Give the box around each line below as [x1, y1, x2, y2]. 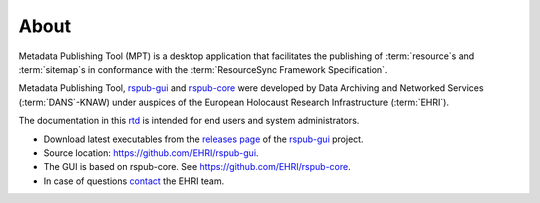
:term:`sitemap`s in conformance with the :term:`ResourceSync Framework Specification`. [18, 63, 388, 75]
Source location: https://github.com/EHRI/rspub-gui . [43, 146, 259, 159]
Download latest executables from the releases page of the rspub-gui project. [43, 133, 364, 145]
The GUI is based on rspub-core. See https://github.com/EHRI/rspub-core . [43, 161, 352, 173]
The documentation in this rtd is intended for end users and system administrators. [18, 115, 360, 127]
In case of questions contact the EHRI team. [43, 175, 225, 187]
